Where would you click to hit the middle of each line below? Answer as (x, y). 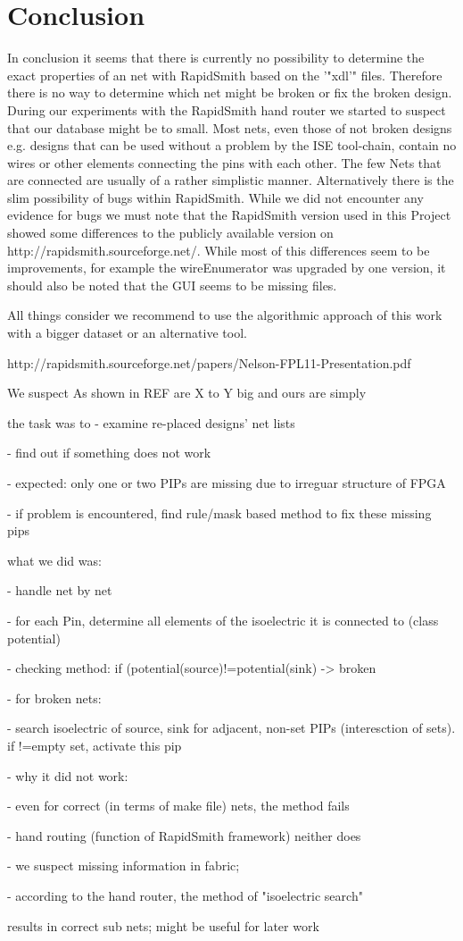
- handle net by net (60, 590)
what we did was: (54, 560)
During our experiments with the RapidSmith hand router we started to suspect (227, 109)
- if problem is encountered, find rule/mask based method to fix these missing (219, 513)
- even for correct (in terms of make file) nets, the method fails (178, 806)
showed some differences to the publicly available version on (170, 233)
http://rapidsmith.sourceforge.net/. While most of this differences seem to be (219, 250)
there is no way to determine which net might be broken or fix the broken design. (230, 92)
